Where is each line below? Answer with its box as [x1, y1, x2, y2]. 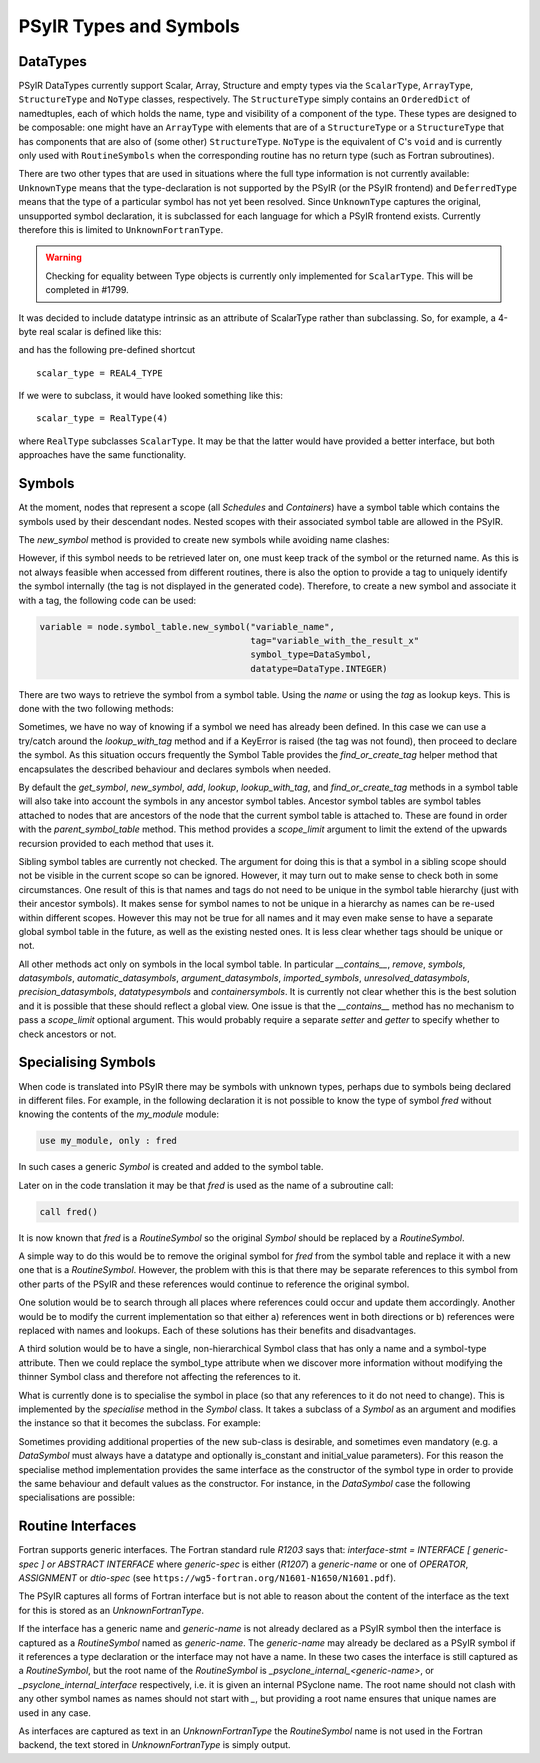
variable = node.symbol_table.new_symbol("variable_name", [39, 621, 335, 632]
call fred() [39, 1206, 99, 1217]
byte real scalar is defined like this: [18, 325, 162, 337]
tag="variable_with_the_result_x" [250, 635, 420, 646]
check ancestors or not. [18, 1028, 117, 1040]
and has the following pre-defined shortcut [18, 344, 196, 356]
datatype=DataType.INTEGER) [250, 663, 388, 674]
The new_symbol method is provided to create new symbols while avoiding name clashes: [18, 533, 390, 545]
